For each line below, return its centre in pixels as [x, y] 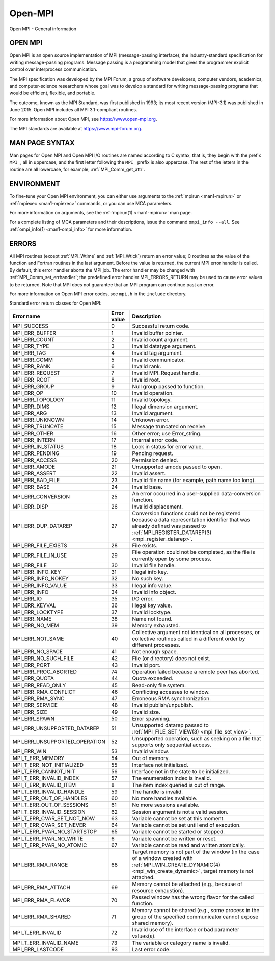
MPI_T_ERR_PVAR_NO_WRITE [48, 838]
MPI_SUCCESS [30, 326]
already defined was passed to [169, 526]
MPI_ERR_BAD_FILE [36, 480]
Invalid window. [150, 751]
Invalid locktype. [152, 612]
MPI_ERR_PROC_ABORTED [45, 672]
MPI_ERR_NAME [32, 619]
